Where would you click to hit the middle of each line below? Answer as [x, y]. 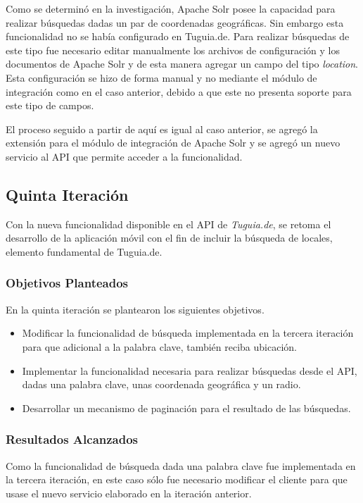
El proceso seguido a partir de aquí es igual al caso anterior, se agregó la [162, 129]
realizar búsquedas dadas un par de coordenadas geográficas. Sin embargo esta [175, 22]
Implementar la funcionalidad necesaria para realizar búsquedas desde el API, [190, 370]
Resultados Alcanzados [72, 439]
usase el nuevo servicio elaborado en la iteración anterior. [129, 493]
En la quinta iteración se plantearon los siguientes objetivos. [135, 309]
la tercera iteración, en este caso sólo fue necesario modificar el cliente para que [177, 479]
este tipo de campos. [50, 105]
